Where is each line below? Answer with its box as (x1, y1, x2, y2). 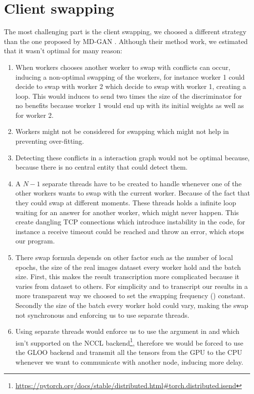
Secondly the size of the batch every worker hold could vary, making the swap (15, 300, 249, 310)
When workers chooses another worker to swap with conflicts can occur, (15, 62, 231, 72)
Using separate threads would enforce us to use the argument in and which (15, 326, 240, 336)
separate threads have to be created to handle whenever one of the (42, 178, 242, 188)
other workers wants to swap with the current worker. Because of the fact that (15, 188, 251, 198)
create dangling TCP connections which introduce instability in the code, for (15, 217, 245, 227)
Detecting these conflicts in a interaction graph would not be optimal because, (15, 152, 250, 162)
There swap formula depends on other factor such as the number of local (15, 252, 233, 262)
